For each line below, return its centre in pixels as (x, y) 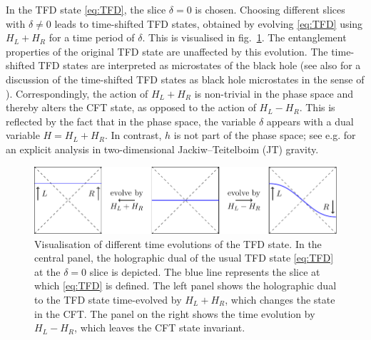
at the (47, 271)
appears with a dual (310, 121)
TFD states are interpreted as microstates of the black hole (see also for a (199, 65)
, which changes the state (280, 299)
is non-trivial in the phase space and (274, 93)
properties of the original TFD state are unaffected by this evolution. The (167, 51)
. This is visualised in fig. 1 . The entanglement (244, 37)
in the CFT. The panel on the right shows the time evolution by (175, 313)
